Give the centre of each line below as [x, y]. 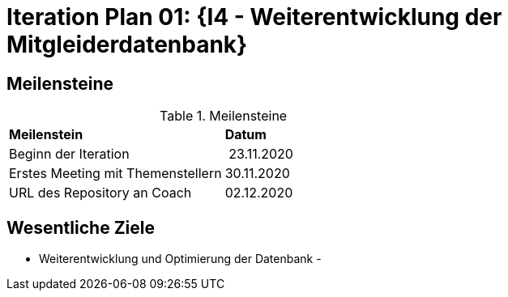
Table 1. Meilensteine [224, 116]
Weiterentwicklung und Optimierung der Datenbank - [180, 259]
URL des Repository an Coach [100, 193]
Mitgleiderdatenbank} [127, 45]
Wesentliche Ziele [81, 227]
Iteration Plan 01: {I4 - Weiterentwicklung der [254, 17]
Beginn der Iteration [69, 154]
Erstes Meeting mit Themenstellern [115, 174]
